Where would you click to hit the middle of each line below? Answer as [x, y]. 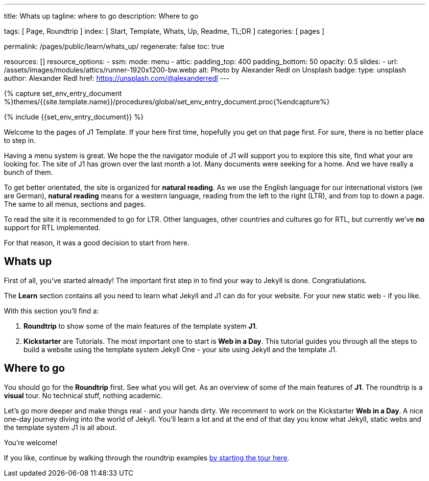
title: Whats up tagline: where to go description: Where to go [101, 16]
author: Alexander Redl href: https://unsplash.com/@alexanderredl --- [117, 78]
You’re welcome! [31, 442]
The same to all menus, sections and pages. [75, 204]
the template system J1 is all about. [60, 427]
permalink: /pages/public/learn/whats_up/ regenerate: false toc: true [114, 46]
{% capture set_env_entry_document [63, 93]
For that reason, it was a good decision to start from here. [97, 243]
